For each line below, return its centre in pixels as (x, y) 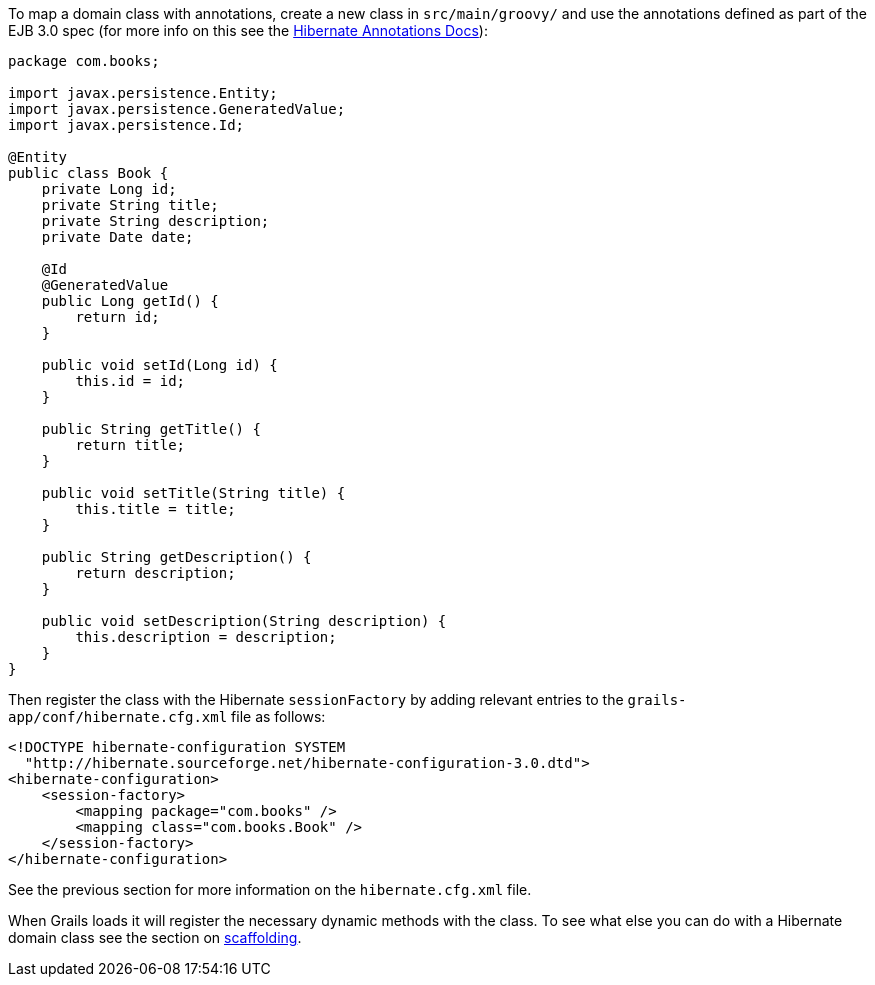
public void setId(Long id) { (159, 365)
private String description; (155, 221)
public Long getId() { (130, 301)
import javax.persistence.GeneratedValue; (177, 109)
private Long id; (109, 189)
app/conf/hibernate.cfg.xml (118, 717)
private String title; (130, 205)
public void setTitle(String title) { (193, 493)
